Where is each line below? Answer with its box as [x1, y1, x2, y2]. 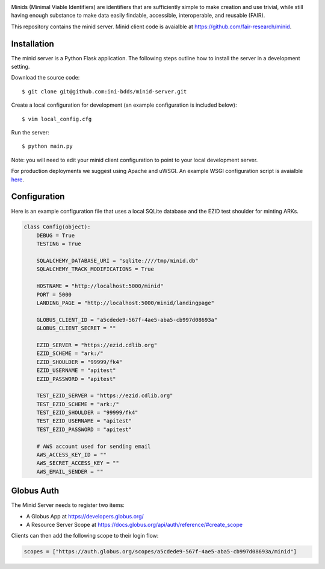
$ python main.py [22, 143, 73, 150]
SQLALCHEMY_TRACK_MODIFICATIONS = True [36, 266, 155, 272]
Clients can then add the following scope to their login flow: [11, 532, 159, 539]
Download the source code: [11, 74, 80, 81]
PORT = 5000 [36, 291, 72, 298]
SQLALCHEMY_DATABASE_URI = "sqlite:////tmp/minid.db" [36, 257, 199, 265]
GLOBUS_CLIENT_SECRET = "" [36, 325, 117, 332]
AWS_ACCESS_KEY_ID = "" [36, 451, 107, 458]
